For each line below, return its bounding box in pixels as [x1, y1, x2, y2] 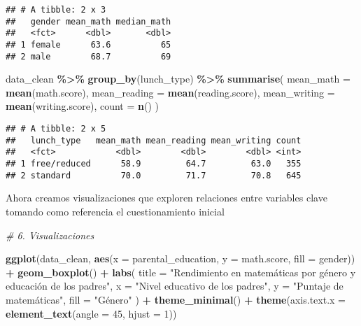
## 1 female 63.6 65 [6, 39, 171, 50]
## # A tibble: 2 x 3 [6, 5, 106, 15]
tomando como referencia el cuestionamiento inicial [6, 204, 225, 218]
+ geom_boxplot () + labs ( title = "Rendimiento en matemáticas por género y [6, 264, 356, 279]
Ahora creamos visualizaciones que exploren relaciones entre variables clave [6, 190, 327, 205]
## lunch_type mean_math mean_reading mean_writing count [6, 135, 302, 146]
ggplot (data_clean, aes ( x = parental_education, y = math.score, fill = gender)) [6, 251, 355, 266]
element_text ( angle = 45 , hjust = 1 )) [6, 306, 177, 320]
